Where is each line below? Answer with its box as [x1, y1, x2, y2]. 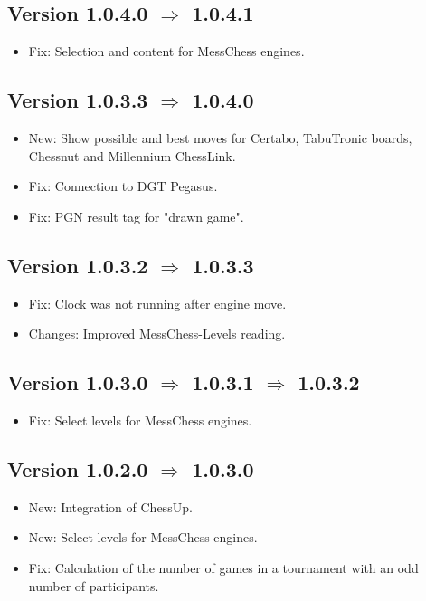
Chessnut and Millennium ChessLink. [28, 146, 236, 165]
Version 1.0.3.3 [7, 86, 148, 114]
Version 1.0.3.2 [7, 251, 148, 279]
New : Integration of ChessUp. [28, 497, 193, 516]
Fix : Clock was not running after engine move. [28, 293, 287, 312]
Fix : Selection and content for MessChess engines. [28, 42, 305, 61]
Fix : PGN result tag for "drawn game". [28, 206, 244, 225]
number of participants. [28, 576, 159, 595]
